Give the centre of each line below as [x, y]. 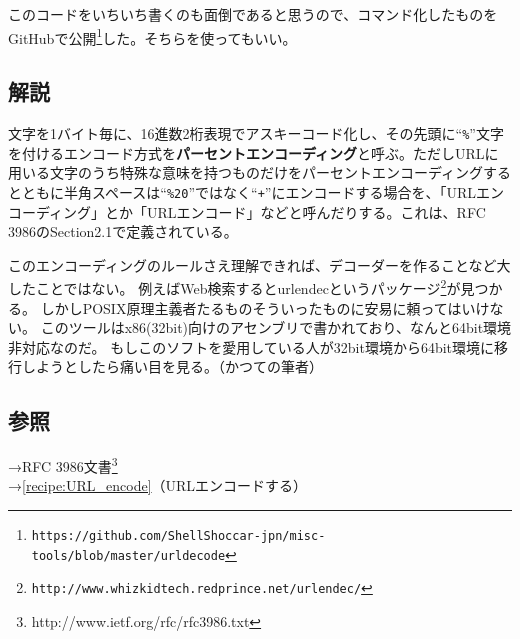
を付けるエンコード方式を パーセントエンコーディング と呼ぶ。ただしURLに [253, 152]
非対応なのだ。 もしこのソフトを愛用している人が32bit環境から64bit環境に [251, 346]
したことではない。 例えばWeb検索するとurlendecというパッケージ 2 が [234, 286]
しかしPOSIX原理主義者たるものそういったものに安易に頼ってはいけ [265, 307]
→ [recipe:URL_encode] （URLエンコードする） [158, 485]
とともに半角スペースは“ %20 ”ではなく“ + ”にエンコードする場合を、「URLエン [256, 191]
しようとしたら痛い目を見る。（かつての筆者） [172, 366]
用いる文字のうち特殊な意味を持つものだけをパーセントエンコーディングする [260, 172]
